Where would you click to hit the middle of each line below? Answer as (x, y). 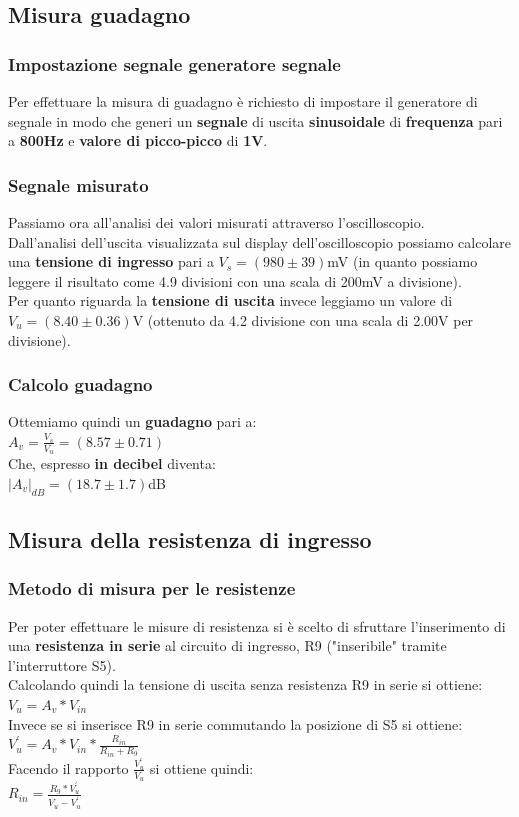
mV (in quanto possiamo (402, 261)
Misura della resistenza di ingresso (190, 538)
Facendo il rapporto (68, 767)
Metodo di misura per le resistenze (152, 588)
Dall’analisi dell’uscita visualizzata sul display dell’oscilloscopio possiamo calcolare (259, 241)
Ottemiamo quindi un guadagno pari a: (132, 421)
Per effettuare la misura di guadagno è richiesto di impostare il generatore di (243, 101)
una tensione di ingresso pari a (111, 261)
